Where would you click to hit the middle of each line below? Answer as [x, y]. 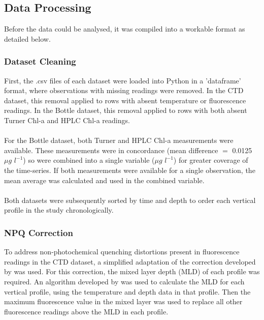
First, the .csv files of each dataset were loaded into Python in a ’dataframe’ [123, 80]
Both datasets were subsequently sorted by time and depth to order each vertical [130, 200]
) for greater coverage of [211, 160]
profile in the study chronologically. [59, 210]
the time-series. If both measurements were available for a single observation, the [130, 170]
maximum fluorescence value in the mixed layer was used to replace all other [123, 301]
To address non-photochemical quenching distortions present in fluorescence [122, 252]
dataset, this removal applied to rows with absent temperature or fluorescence [125, 100]
